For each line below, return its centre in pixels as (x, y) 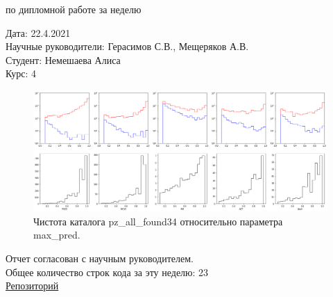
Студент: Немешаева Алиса (63, 59)
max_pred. (57, 235)
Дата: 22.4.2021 (38, 32)
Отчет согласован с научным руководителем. (100, 258)
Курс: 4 (21, 73)
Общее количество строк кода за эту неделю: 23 (107, 272)
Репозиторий (32, 286)
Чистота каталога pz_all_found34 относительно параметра (158, 221)
